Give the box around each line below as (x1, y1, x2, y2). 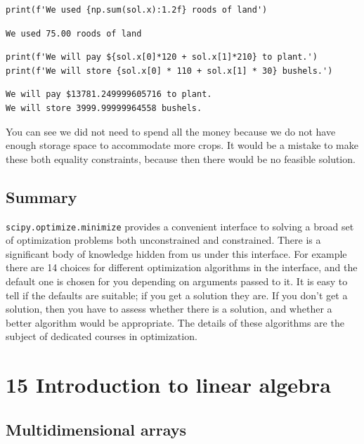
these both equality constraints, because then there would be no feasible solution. (6, 151, 356, 166)
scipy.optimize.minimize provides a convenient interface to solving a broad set (6, 218, 354, 233)
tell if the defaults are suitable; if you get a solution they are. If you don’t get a (6, 287, 348, 302)
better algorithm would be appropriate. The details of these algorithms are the (6, 315, 344, 329)
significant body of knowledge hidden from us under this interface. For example (6, 246, 347, 261)
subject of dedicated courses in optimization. (6, 329, 197, 344)
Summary (6, 185, 77, 207)
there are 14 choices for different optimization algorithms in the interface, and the (6, 260, 358, 275)
